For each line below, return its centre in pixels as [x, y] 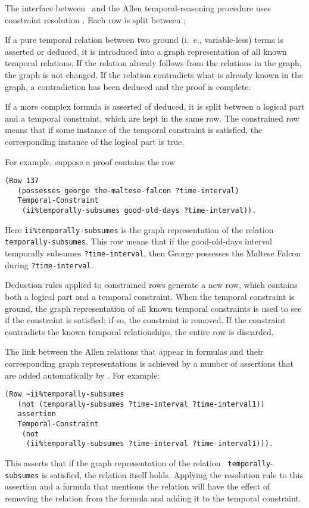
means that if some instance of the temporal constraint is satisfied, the [134, 130]
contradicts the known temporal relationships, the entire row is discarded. [139, 331]
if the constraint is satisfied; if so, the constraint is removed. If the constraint [145, 320]
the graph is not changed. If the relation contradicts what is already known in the [154, 74]
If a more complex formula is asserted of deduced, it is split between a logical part [155, 106]
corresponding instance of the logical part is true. [95, 141]
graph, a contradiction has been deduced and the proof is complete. [128, 86]
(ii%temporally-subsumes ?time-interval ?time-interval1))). [150, 444]
